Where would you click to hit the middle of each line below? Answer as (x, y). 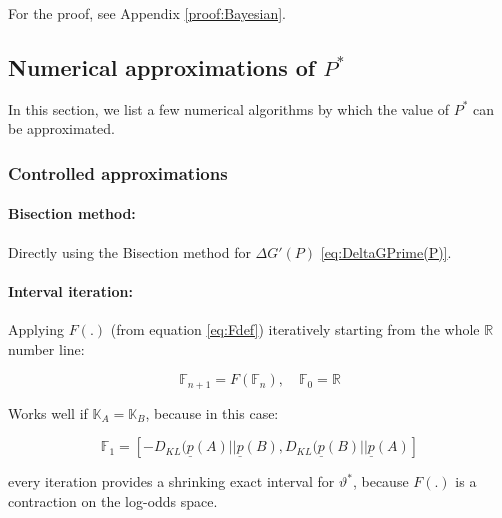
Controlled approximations (118, 172)
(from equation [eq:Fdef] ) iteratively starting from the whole (295, 329)
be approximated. (62, 128)
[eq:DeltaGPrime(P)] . (386, 251)
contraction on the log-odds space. (113, 500)
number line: (46, 348)
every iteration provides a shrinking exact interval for (171, 481)
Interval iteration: (70, 290)
